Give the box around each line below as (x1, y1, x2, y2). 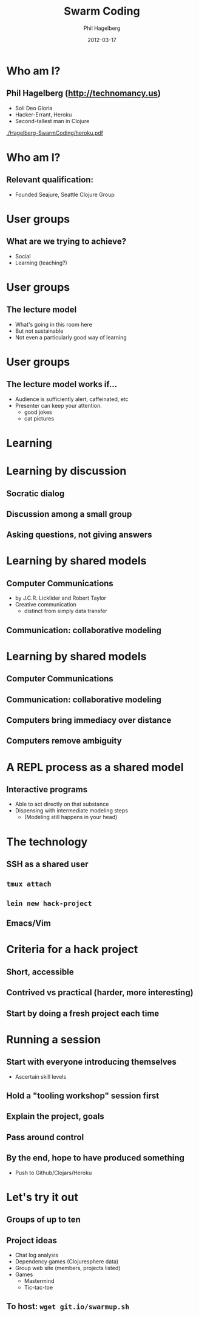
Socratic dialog (6, 488, 65, 499)
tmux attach (6, 879, 52, 889)
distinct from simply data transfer (24, 608, 107, 615)
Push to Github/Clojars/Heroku (15, 1169, 92, 1176)
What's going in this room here (15, 321, 92, 328)
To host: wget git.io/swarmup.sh (6, 1301, 129, 1312)
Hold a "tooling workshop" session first (6, 1090, 160, 1101)
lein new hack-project (6, 899, 92, 907)
